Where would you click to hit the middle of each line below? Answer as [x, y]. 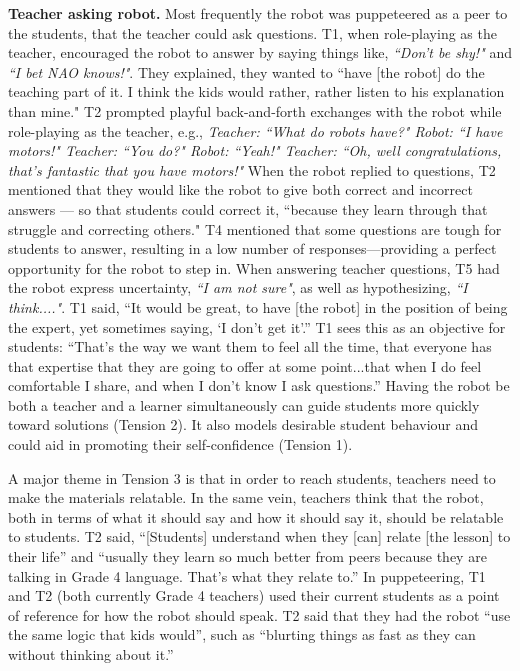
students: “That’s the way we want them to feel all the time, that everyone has [250, 346]
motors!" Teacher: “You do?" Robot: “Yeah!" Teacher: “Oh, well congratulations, [255, 150]
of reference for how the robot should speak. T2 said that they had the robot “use [259, 614]
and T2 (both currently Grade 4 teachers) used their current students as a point [254, 595]
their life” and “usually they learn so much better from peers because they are [247, 556]
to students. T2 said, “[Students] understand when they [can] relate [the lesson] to [259, 536]
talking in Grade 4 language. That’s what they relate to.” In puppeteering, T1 [247, 575]
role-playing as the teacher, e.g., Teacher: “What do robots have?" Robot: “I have [255, 130]
